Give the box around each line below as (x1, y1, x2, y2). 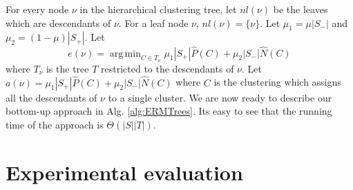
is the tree (46, 61, 89, 75)
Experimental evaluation (6, 158, 243, 186)
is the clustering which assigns (213, 75, 341, 89)
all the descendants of (6, 90, 97, 104)
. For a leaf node (118, 15, 189, 30)
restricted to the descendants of (101, 61, 234, 75)
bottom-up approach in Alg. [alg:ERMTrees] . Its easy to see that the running (6, 104, 332, 118)
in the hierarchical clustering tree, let (79, 2, 237, 16)
